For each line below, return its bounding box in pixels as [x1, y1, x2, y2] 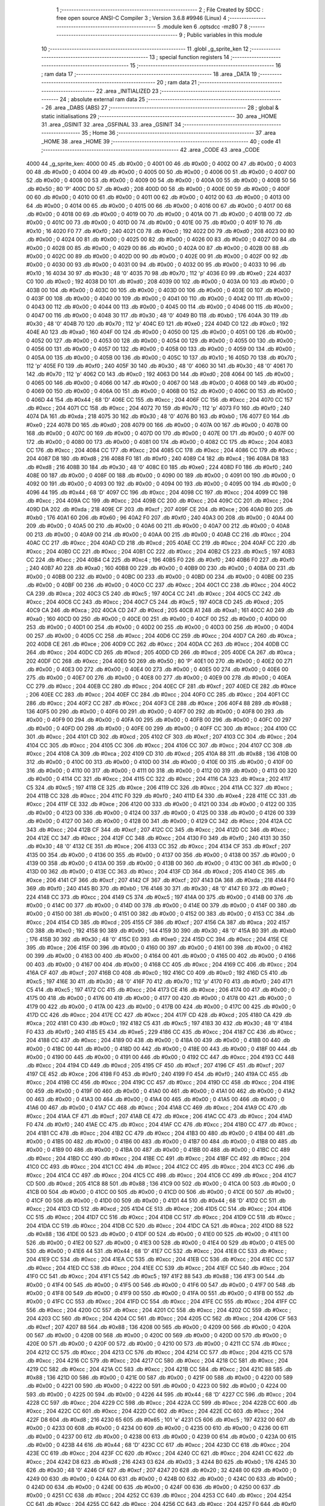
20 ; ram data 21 [156, 79, 197, 86]
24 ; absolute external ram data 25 [60, 95, 146, 102]
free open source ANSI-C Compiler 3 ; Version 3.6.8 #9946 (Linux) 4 [56, 14, 227, 22]
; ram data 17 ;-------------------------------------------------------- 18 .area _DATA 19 [41, 70, 257, 78]
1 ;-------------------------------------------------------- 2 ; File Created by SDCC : [56, 6, 264, 13]
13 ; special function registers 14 [149, 53, 230, 60]
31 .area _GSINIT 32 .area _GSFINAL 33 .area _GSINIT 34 [41, 121, 182, 128]
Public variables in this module [187, 31, 263, 39]
